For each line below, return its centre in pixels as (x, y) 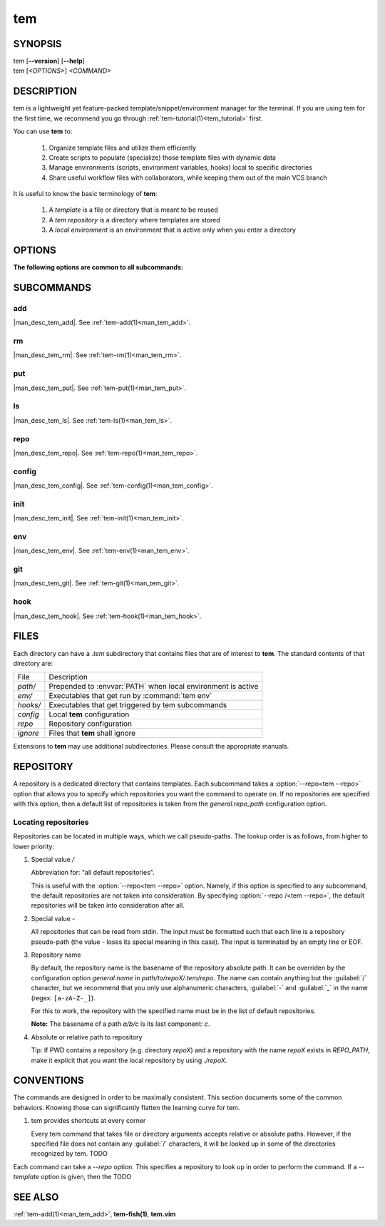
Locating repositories (51, 822)
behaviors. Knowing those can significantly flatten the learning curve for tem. (127, 1107)
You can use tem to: (43, 131)
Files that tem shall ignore (92, 733)
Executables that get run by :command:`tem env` (130, 696)
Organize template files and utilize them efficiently (122, 148)
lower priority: (34, 846)
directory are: (33, 663)
